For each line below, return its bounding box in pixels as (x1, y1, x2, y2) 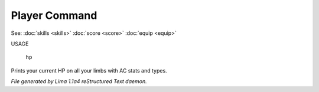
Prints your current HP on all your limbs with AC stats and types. (11, 67, 168, 74)
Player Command (11, 9, 97, 22)
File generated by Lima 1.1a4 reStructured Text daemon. (11, 78, 147, 85)
